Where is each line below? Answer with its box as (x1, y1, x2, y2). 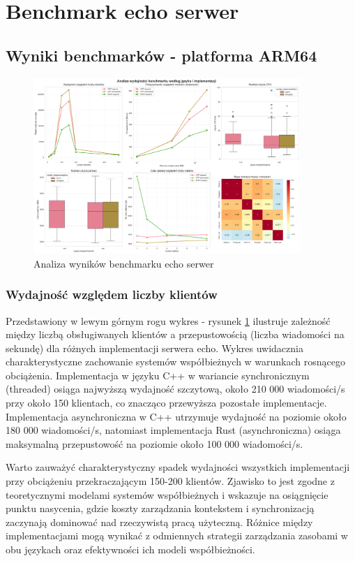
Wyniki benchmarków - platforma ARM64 (6, 44, 317, 66)
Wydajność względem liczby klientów (6, 286, 218, 303)
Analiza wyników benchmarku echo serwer (33, 256, 214, 270)
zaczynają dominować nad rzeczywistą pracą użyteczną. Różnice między (6, 514, 313, 529)
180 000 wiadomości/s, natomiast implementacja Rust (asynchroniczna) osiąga (6, 423, 341, 437)
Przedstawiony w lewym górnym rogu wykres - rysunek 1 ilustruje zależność (6, 313, 331, 328)
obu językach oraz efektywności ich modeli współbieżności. (6, 542, 255, 557)
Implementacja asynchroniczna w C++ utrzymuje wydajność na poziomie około (6, 409, 347, 423)
